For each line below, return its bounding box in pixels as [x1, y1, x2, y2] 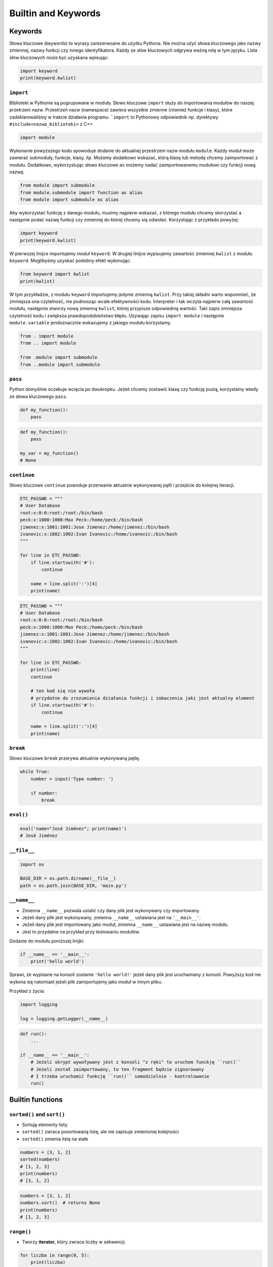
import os [20, 862, 44, 867]
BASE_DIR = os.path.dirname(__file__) [20, 876, 116, 881]
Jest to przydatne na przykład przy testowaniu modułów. [22, 928, 141, 935]
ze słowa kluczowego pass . [9, 393, 68, 399]
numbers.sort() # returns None [20, 1200, 101, 1206]
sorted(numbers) [20, 1157, 61, 1163]
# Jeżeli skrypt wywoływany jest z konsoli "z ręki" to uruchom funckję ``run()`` [30, 1059, 242, 1065]
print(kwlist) [20, 278, 55, 284]
